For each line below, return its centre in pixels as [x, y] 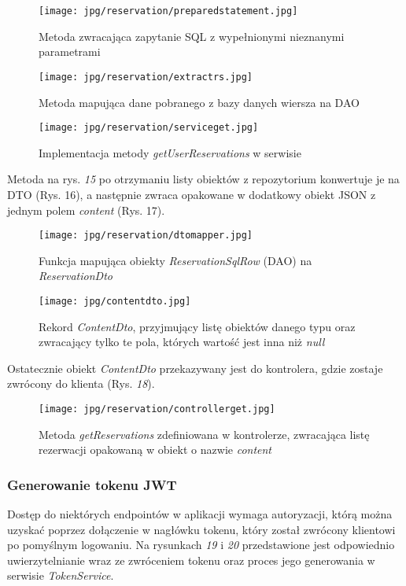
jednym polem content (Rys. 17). [86, 210]
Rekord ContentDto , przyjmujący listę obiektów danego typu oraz [197, 326]
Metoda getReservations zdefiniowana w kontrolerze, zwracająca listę [204, 434]
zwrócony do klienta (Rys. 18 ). [81, 383]
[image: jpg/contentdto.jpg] [115, 301]
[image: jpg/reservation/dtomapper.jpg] [146, 236]
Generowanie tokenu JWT [92, 484]
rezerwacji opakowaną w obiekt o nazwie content [155, 450]
